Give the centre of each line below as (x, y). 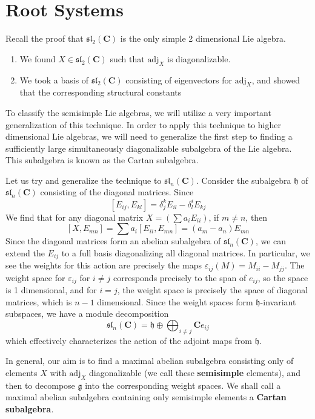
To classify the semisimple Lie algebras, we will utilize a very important (138, 112)
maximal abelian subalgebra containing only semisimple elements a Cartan (146, 397)
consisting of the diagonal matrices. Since (117, 192)
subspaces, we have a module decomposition (87, 313)
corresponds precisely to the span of (180, 277)
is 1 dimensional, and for (51, 290)
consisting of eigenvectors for (179, 80)
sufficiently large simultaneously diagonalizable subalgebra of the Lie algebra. (149, 148)
